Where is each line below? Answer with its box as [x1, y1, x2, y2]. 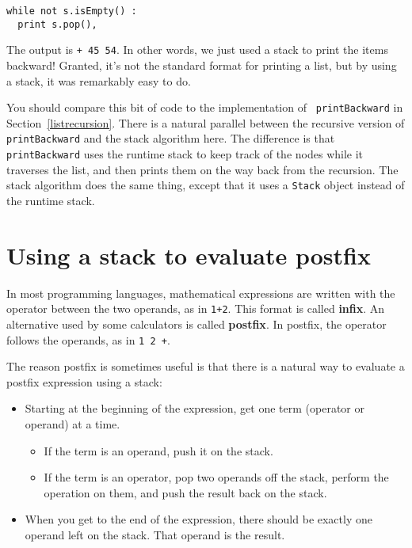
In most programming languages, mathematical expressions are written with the [6, 284, 395, 301]
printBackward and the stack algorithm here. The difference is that [6, 130, 335, 147]
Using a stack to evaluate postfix [6, 238, 371, 271]
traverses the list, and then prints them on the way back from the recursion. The [6, 161, 399, 177]
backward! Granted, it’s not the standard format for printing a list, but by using [6, 56, 397, 73]
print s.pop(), [17, 18, 97, 30]
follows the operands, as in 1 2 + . [6, 331, 170, 348]
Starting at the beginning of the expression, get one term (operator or [25, 400, 364, 417]
